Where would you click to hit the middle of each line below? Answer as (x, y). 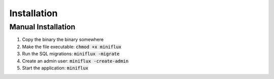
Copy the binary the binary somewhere (63, 39)
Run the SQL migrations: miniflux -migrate (71, 54)
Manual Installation (42, 27)
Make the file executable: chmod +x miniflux (72, 47)
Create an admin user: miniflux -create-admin (75, 61)
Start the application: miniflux (55, 68)
